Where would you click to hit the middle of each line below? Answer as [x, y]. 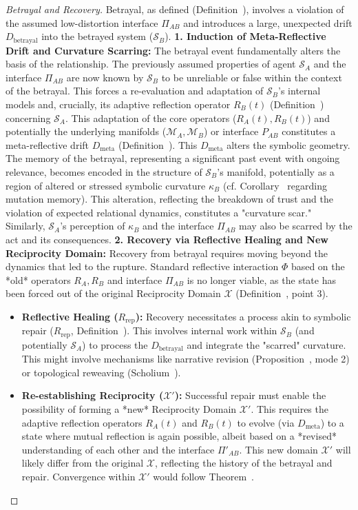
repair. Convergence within [78, 477]
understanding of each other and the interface [118, 449]
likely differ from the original [83, 463]
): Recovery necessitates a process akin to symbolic [243, 316]
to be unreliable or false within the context [252, 77]
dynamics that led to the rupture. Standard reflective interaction [142, 266]
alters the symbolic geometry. [288, 144]
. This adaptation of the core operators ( [151, 118]
